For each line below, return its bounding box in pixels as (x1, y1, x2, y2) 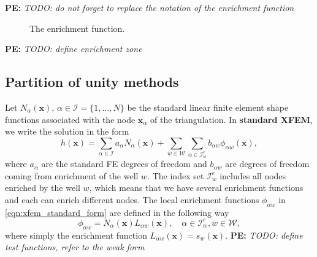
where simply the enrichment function (5, 228, 147, 241)
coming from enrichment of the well (5, 169, 139, 182)
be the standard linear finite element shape (127, 100, 289, 113)
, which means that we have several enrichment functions (89, 181, 304, 194)
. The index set (147, 169, 204, 182)
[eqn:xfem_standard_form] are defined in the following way (5, 206, 229, 218)
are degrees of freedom (225, 157, 310, 170)
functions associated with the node (5, 113, 136, 125)
